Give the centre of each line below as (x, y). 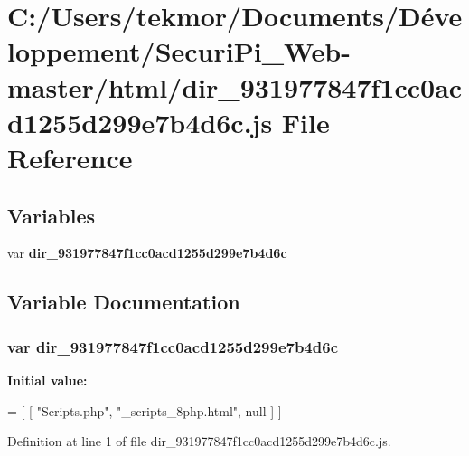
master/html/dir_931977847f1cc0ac (235, 86)
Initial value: (47, 380)
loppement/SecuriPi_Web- (179, 51)
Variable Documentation (124, 302)
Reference (70, 157)
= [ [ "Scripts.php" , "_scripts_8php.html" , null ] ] (145, 410)
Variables (52, 215)
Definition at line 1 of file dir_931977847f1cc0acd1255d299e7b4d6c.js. (199, 441)
